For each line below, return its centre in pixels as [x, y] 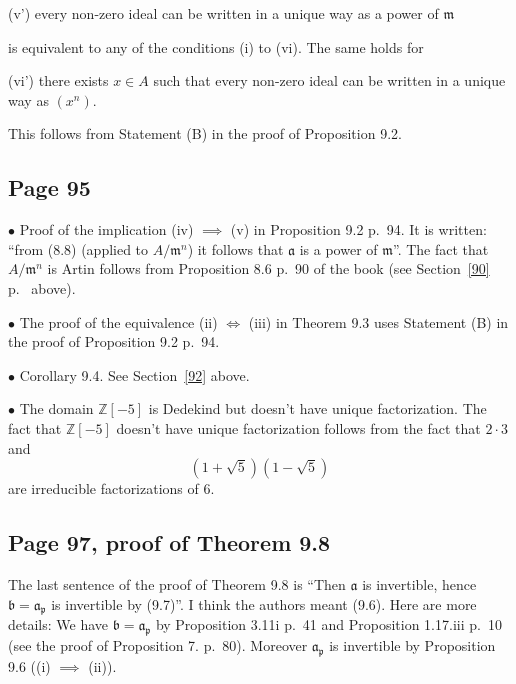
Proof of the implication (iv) [106, 229]
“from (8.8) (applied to [78, 248]
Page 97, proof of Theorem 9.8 [169, 542]
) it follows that [235, 248]
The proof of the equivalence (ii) [118, 321]
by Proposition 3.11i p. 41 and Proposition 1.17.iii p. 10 [328, 624]
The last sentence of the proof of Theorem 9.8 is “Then [177, 583]
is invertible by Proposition [412, 645]
